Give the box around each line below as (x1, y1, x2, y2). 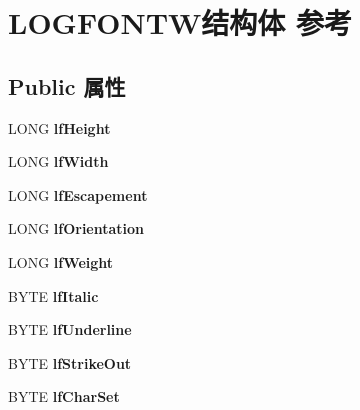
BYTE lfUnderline (8, 319, 132, 340)
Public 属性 (8, 70, 126, 101)
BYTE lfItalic (8, 285, 99, 306)
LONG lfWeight (8, 251, 114, 272)
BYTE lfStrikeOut (8, 352, 132, 373)
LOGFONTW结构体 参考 (8, 2, 353, 43)
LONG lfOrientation (8, 218, 145, 239)
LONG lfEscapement (8, 184, 148, 205)
